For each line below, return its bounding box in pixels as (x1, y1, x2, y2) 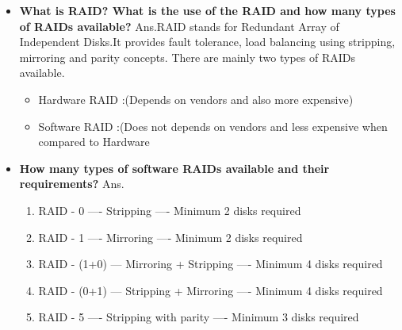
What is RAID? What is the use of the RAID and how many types (19, 2, 396, 18)
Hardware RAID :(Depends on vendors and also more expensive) (38, 90, 354, 107)
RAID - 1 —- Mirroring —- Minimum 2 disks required (38, 228, 303, 245)
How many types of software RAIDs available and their (19, 159, 330, 176)
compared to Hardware (38, 133, 150, 150)
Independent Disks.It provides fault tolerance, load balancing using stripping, (19, 33, 396, 50)
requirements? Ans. (19, 175, 124, 192)
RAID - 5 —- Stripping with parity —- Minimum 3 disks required (38, 309, 359, 325)
